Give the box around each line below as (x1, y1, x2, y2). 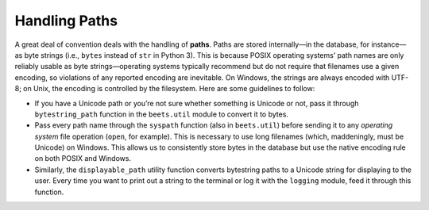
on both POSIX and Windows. (34, 154, 131, 163)
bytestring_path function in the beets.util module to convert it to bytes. (34, 109, 289, 119)
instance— (370, 40, 407, 49)
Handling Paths (14, 12, 118, 29)
